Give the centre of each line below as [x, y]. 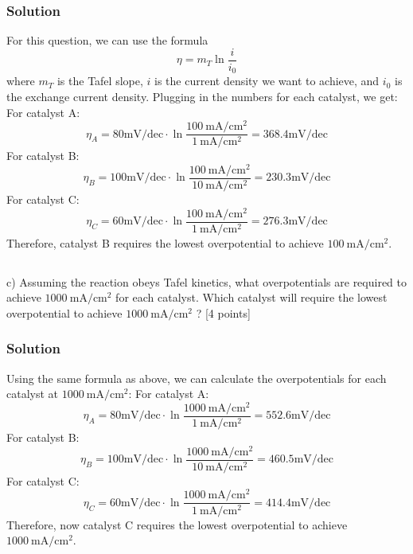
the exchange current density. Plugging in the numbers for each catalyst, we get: [202, 96]
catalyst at [33, 394]
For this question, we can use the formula [107, 40]
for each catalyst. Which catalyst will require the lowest [251, 297]
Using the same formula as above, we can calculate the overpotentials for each [197, 378]
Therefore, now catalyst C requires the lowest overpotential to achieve [177, 524]
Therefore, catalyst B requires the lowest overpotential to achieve [165, 242]
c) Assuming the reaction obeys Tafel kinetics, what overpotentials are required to [207, 281]
